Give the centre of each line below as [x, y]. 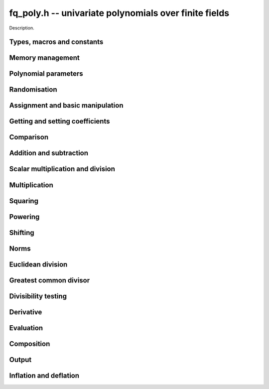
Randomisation [33, 90]
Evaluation [26, 328]
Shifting [22, 232]
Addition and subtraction [49, 153]
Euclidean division [38, 264]
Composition [30, 344]
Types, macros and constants [56, 42]
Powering [24, 217]
